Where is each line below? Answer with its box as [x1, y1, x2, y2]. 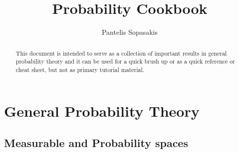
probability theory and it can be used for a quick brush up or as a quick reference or [15, 57, 235, 66]
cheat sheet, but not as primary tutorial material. [15, 65, 145, 74]
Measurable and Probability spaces [4, 135, 188, 151]
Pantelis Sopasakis [101, 27, 158, 37]
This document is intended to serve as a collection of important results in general [15, 49, 227, 57]
